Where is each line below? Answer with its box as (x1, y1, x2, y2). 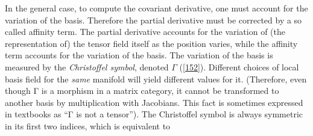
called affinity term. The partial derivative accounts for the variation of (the (5, 25, 285, 38)
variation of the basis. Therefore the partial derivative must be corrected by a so (5, 13, 302, 26)
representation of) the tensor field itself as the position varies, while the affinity (5, 37, 298, 49)
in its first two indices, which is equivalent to (5, 119, 171, 132)
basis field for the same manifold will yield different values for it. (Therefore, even (5, 72, 307, 85)
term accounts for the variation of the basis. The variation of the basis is (5, 49, 273, 61)
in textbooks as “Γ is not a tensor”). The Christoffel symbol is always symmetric (5, 108, 303, 120)
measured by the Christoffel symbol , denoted (5, 60, 169, 73)
